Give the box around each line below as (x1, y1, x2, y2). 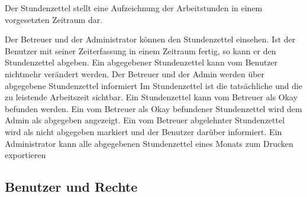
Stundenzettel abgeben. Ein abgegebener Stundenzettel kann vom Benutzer (5, 56, 278, 68)
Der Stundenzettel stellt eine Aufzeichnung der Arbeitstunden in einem (5, 2, 263, 14)
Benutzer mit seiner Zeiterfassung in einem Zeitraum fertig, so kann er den (5, 44, 276, 57)
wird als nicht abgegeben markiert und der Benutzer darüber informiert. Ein (5, 125, 282, 137)
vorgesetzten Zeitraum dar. (5, 13, 103, 25)
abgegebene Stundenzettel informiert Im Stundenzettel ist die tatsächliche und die (5, 79, 303, 91)
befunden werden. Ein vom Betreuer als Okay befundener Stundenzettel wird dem (5, 102, 302, 114)
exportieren (5, 149, 46, 161)
